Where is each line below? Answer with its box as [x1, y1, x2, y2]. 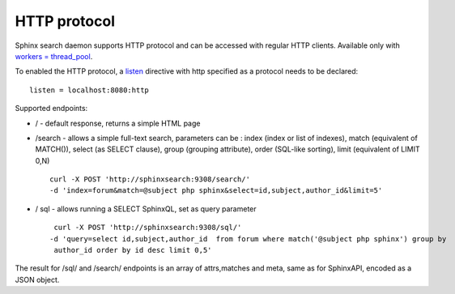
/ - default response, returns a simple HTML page [35, 118, 201, 128]
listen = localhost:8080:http [29, 85, 150, 95]
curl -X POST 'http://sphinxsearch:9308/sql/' [53, 223, 242, 232]
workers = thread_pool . [15, 51, 93, 61]
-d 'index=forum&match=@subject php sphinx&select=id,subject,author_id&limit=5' [49, 186, 383, 195]
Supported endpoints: [15, 104, 88, 113]
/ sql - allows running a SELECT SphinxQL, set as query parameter [35, 203, 257, 214]
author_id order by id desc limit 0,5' [53, 245, 212, 255]
